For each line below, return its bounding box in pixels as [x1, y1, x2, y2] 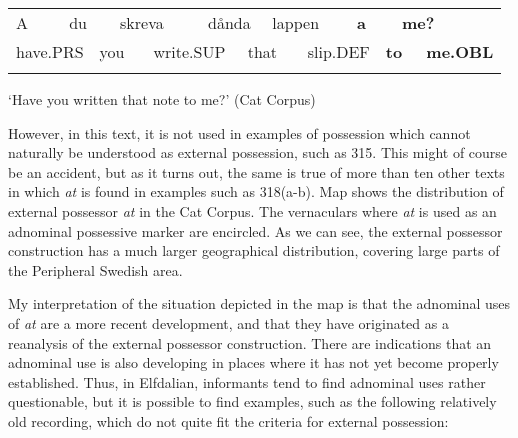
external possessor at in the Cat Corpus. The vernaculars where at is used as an [8, 200, 497, 221]
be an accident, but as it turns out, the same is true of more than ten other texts [8, 161, 505, 182]
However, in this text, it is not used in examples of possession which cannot [8, 122, 471, 143]
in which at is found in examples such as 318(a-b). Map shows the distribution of [8, 181, 504, 202]
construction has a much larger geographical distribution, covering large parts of [8, 240, 500, 261]
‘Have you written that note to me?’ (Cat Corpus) [8, 89, 316, 109]
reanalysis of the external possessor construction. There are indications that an [8, 332, 492, 353]
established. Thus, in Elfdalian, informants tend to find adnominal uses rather [8, 371, 486, 392]
